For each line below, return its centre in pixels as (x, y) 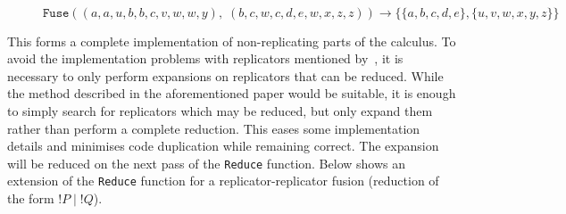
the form (31, 198)
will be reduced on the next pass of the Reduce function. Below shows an (206, 163)
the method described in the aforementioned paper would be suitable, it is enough (232, 93)
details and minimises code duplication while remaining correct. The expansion (223, 146)
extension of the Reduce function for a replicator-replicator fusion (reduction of (223, 181)
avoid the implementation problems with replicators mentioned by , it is (205, 58)
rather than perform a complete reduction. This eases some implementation (214, 128)
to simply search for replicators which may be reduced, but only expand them (220, 110)
